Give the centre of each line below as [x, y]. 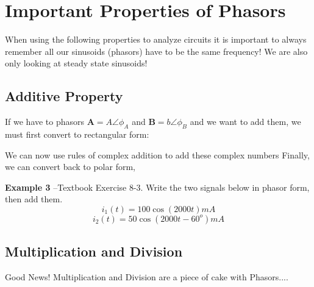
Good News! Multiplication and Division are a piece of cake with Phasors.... [147, 277]
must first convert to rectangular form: [77, 134]
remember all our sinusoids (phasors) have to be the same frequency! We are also [156, 51]
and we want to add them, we [245, 122]
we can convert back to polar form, [70, 167]
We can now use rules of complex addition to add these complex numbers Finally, [157, 154]
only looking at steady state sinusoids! [76, 63]
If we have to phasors [45, 122]
